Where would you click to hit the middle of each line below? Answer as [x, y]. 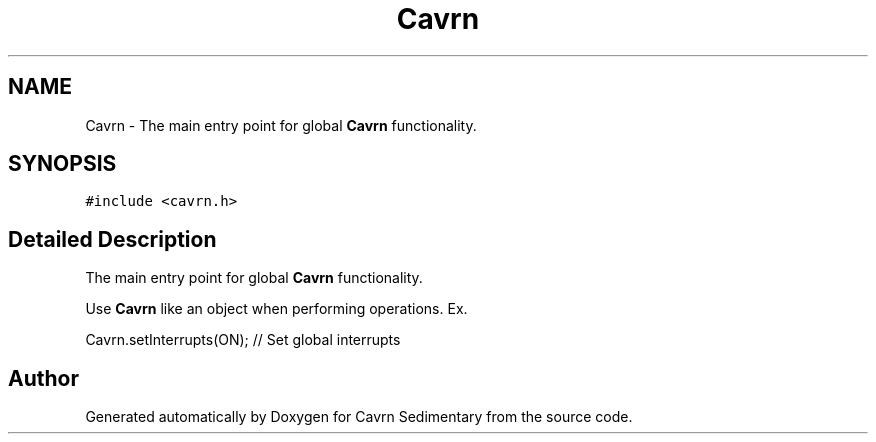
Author [43, 378]
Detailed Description [112, 239]
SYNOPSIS [62, 164]
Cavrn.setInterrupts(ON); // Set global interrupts [243, 340]
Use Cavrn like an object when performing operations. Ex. [276, 309]
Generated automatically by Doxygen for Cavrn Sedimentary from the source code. [359, 417]
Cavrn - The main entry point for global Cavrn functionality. [281, 125]
